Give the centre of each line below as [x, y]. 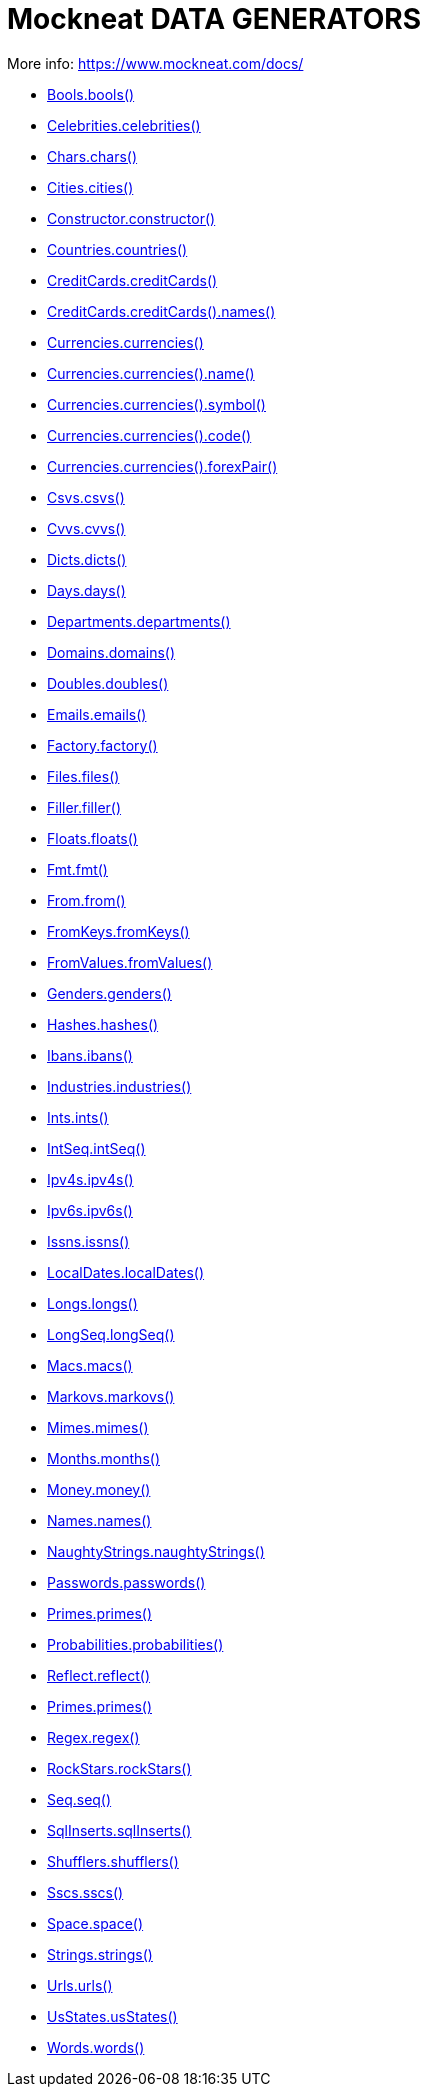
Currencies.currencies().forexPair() [162, 466]
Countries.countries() [117, 249]
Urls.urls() [80, 1985]
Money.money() [99, 1489]
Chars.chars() [92, 156]
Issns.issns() [88, 1241]
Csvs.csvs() [86, 497]
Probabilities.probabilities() [135, 1644]
